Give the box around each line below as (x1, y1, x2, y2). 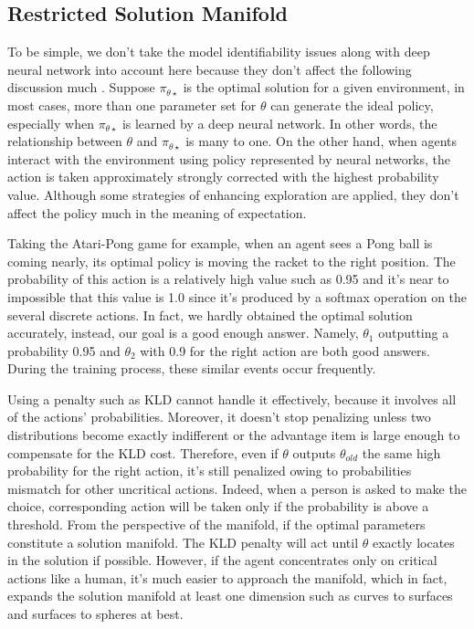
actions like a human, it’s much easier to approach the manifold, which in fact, (7, 568, 448, 587)
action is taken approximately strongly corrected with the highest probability (7, 167, 439, 186)
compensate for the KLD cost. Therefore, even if (7, 443, 279, 462)
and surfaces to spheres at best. (7, 604, 184, 624)
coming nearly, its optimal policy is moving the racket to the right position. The (7, 251, 456, 270)
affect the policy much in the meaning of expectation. (7, 203, 307, 222)
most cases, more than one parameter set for (7, 95, 257, 114)
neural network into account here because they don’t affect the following (7, 59, 412, 79)
